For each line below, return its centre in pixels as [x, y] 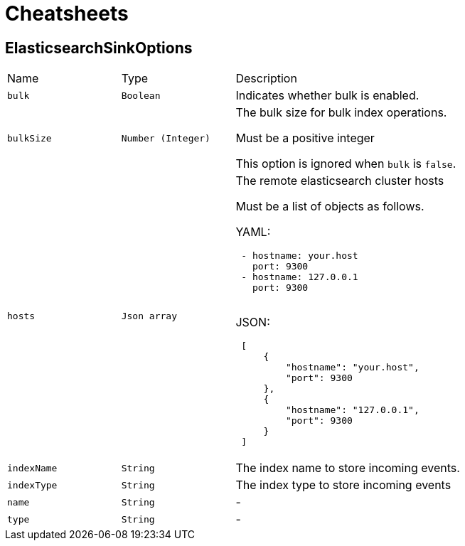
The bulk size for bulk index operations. [341, 113]
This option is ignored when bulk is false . [346, 164]
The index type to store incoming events [343, 485]
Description [266, 79]
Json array [149, 316]
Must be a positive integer [305, 138]
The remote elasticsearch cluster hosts [340, 181]
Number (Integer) [166, 138]
